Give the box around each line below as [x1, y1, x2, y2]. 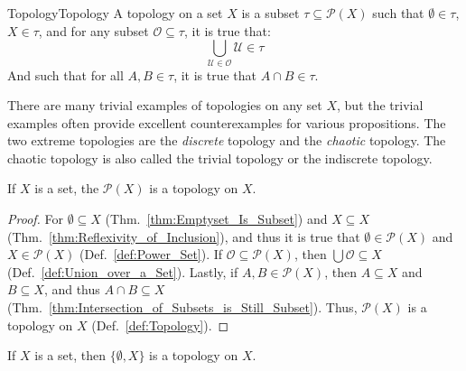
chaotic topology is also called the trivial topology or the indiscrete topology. [7, 148, 433, 167]
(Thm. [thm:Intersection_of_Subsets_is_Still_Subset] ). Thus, [7, 298, 358, 317]
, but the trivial [337, 96, 424, 115]
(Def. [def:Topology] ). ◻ [91, 315, 229, 334]
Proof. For [7, 209, 64, 228]
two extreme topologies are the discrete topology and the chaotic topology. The [7, 131, 446, 150]
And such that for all [7, 65, 124, 84]
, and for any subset [38, 21, 149, 40]
